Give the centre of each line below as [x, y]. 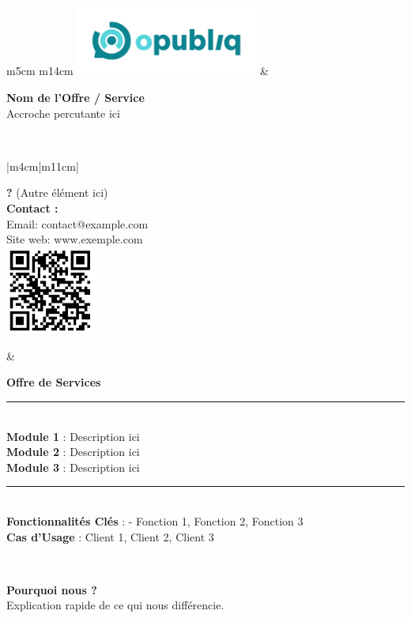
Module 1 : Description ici [73, 436]
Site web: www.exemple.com [75, 239]
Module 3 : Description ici [73, 467]
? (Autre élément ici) [57, 192]
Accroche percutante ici [63, 113]
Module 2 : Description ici [73, 452]
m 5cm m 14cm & [138, 71]
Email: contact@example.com [77, 223]
